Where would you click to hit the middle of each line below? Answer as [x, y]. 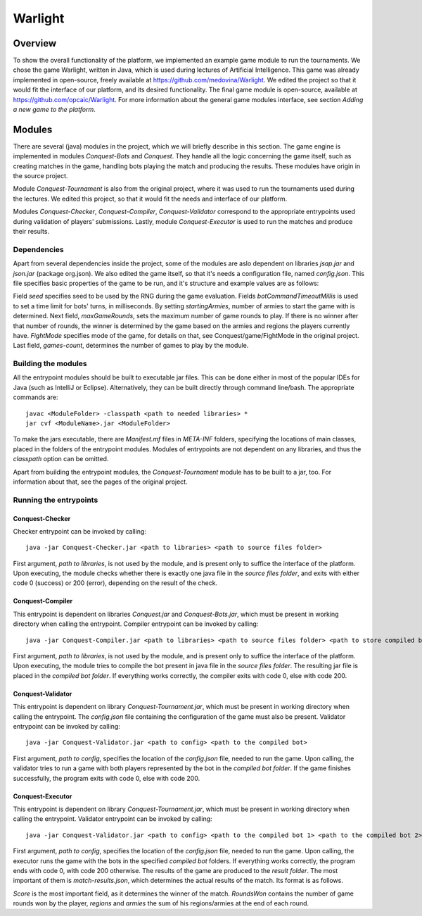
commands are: [36, 397]
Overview [35, 43]
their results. [31, 232]
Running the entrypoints [56, 500]
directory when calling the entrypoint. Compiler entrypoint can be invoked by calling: [136, 624]
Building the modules [50, 364]
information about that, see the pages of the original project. [100, 482]
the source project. [40, 176]
